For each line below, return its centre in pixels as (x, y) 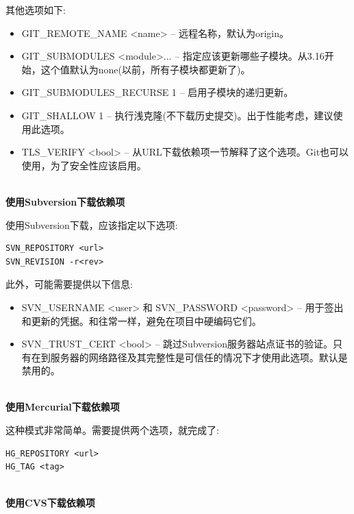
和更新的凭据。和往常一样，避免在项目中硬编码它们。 (141, 320)
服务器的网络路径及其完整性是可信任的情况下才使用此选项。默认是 (199, 357)
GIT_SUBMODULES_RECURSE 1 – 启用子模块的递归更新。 (157, 92)
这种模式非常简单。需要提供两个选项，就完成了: (112, 430)
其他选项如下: (36, 10)
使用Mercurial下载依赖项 (63, 407)
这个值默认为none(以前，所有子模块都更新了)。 (146, 69)
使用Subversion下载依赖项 (65, 201)
